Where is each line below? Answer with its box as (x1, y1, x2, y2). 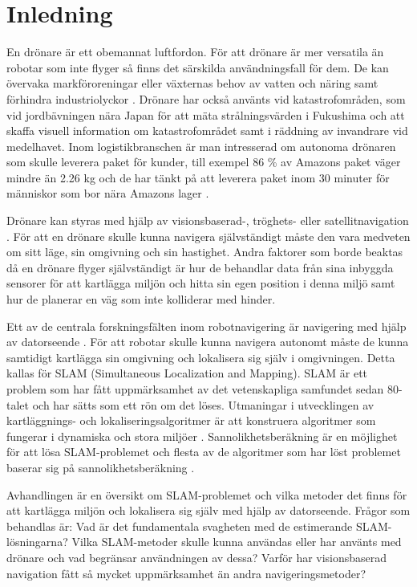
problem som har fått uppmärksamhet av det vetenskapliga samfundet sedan (6, 381, 384, 397)
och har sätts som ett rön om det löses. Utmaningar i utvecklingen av (32, 396, 374, 413)
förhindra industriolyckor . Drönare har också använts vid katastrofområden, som (6, 90, 406, 107)
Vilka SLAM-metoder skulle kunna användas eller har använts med (71, 533, 402, 550)
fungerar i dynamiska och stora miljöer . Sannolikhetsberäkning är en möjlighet (6, 427, 398, 444)
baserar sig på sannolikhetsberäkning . (6, 459, 195, 475)
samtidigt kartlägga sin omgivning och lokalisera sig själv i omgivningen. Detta (6, 349, 395, 365)
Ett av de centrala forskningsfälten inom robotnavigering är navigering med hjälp (6, 317, 407, 334)
